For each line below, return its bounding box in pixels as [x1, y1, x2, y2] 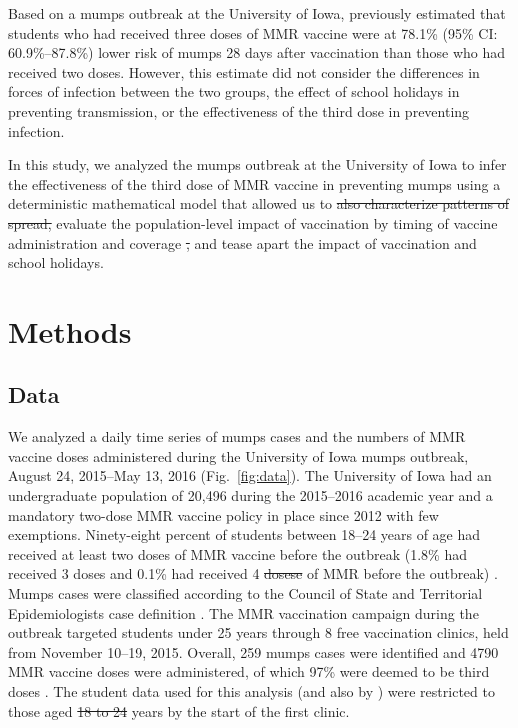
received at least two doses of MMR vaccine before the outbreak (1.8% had [8, 543, 467, 564]
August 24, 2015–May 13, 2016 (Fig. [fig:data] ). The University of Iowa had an [8, 465, 492, 486]
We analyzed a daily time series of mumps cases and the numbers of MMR [8, 426, 466, 447]
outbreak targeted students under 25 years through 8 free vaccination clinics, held [8, 622, 509, 643]
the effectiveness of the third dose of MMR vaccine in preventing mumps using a [8, 173, 501, 194]
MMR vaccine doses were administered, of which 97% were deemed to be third [8, 661, 490, 682]
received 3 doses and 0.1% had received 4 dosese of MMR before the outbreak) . [8, 563, 498, 584]
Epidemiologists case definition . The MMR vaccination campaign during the [8, 602, 479, 623]
